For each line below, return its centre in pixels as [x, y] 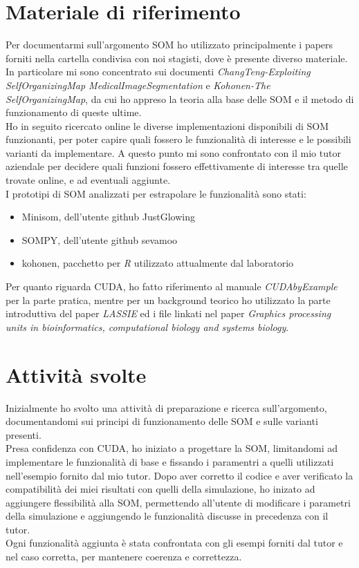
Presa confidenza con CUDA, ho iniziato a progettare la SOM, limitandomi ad [172, 448]
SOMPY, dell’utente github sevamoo [100, 239]
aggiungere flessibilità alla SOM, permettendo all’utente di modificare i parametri [178, 502]
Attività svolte [76, 374]
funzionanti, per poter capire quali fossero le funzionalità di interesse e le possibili [178, 139]
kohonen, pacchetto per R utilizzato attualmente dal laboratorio [158, 263]
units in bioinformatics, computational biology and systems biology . [147, 326]
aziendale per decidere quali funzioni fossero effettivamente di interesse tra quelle [177, 166]
